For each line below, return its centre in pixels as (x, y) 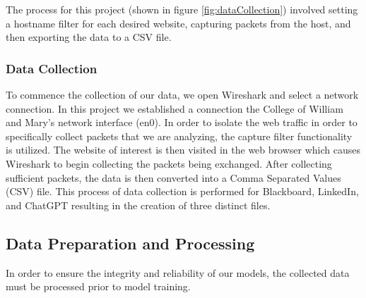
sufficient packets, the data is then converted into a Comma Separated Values (173, 177)
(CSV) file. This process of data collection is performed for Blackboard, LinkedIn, (182, 191)
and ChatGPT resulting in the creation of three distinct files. (138, 205)
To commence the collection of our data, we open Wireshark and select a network (182, 94)
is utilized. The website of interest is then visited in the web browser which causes (183, 150)
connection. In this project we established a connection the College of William (175, 108)
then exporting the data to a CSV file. (89, 37)
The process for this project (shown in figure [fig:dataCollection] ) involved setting (182, 9)
